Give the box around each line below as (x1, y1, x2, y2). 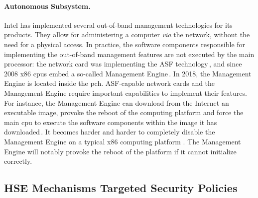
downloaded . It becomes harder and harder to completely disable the (4, 127, 215, 137)
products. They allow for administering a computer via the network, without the (4, 29, 250, 40)
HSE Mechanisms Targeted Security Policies (4, 180, 238, 196)
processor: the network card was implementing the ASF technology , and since (4, 59, 242, 69)
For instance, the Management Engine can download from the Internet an (4, 97, 229, 108)
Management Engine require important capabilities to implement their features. (4, 87, 247, 98)
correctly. (4, 156, 32, 166)
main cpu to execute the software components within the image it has (4, 117, 217, 127)
